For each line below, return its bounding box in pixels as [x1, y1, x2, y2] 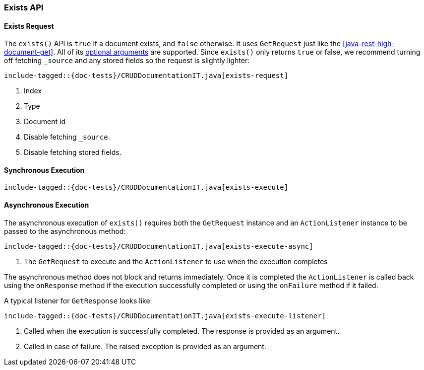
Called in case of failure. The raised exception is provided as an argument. [24, 342, 266, 351]
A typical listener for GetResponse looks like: [4, 296, 152, 305]
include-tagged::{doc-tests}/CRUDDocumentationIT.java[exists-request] [4, 72, 289, 80]
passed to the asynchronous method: [4, 226, 126, 235]
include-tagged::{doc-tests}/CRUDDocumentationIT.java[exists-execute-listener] [4, 311, 326, 320]
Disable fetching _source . [24, 133, 110, 142]
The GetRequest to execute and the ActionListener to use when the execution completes [24, 257, 328, 266]
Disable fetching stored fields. [24, 148, 121, 157]
